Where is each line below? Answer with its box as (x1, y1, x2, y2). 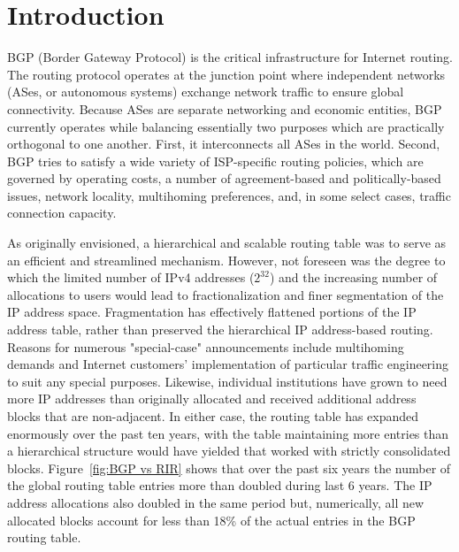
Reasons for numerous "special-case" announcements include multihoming (7, 337, 404, 356)
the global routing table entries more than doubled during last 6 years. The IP (7, 476, 432, 494)
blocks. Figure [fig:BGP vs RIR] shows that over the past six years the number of (7, 458, 451, 477)
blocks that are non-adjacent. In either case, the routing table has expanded (7, 407, 419, 425)
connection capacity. (7, 203, 117, 222)
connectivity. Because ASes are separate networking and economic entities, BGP (7, 99, 442, 118)
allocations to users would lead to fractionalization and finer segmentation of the (7, 285, 444, 303)
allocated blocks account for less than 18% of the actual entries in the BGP (7, 510, 416, 529)
